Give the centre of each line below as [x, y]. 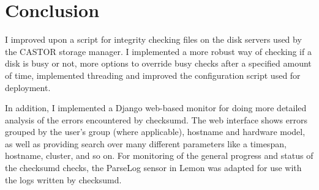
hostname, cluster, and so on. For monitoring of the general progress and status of [159, 155]
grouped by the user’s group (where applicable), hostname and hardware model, [155, 132]
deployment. [28, 87]
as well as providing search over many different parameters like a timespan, [146, 143]
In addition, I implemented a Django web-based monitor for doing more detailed [156, 108]
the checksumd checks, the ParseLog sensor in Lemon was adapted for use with [153, 168]
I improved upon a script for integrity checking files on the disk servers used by [153, 39]
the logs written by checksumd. [63, 179]
